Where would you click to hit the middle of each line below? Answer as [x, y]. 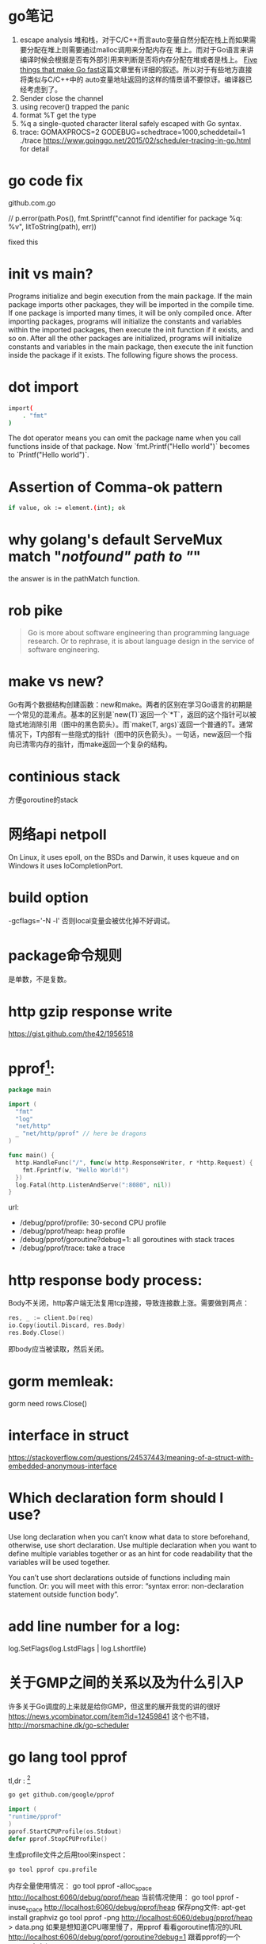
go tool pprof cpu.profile [53, 1870]
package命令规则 [65, 956]
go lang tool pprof [68, 1757]
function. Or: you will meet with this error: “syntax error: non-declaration [126, 1585]
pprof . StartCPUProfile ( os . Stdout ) [65, 1831]
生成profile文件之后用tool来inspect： [68, 1855]
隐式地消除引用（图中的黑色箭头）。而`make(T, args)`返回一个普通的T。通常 [131, 724]
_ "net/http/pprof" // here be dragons [81, 1134]
